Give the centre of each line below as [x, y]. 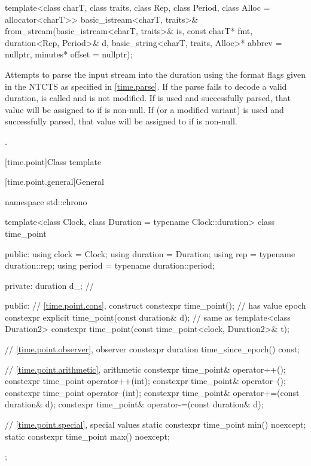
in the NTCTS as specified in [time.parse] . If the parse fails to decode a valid [146, 86]
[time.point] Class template [53, 161]
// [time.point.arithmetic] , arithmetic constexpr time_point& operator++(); [145, 369]
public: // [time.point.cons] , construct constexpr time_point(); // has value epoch [155, 305]
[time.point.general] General [54, 182]
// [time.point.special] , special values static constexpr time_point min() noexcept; [155, 424]
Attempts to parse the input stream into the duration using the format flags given [155, 74]
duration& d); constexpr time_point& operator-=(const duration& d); [134, 404]
